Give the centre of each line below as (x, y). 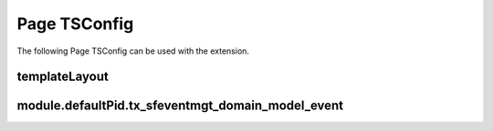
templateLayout (63, 77)
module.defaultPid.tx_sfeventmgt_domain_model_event (180, 106)
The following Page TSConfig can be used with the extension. (133, 51)
